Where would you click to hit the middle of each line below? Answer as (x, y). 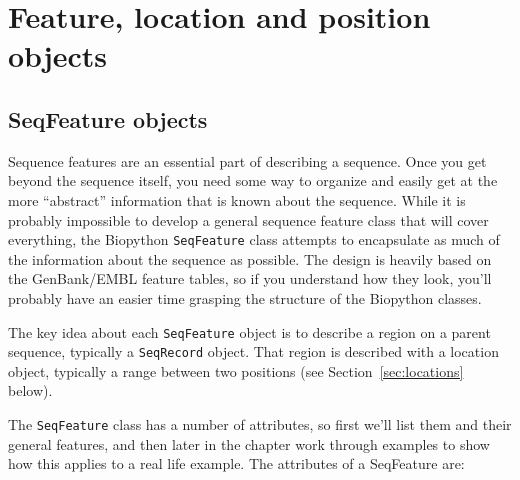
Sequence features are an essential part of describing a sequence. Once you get (247, 160)
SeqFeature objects (108, 118)
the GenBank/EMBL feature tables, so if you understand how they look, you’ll (250, 278)
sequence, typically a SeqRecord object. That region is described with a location (253, 351)
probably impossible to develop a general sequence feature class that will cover (248, 219)
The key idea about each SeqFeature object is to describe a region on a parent (249, 331)
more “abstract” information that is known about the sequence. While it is (237, 199)
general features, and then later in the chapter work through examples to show (249, 443)
